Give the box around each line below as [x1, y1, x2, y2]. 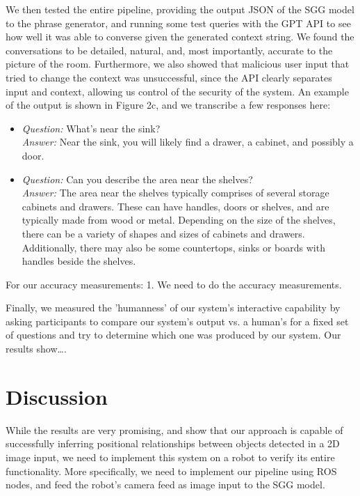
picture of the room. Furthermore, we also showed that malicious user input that [6, 56, 350, 71]
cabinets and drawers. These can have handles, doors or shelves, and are [22, 199, 329, 213]
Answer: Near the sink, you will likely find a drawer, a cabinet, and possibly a [22, 134, 354, 149]
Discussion [6, 382, 108, 410]
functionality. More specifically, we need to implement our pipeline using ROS [6, 463, 337, 478]
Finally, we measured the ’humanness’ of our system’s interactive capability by [6, 300, 341, 315]
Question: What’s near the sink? [22, 121, 161, 135]
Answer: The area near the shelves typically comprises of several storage [22, 185, 329, 200]
